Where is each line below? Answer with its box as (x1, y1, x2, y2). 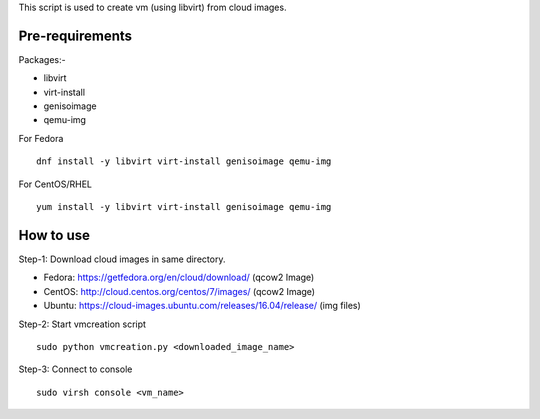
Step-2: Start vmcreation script (18, 318, 147, 330)
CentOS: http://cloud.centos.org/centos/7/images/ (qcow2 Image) (43, 285, 315, 297)
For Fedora (18, 132, 64, 144)
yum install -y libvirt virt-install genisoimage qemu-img (36, 201, 332, 213)
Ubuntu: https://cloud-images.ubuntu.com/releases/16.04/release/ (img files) (43, 300, 362, 312)
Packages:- (18, 53, 66, 65)
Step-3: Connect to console (18, 363, 133, 375)
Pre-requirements (18, 27, 133, 44)
